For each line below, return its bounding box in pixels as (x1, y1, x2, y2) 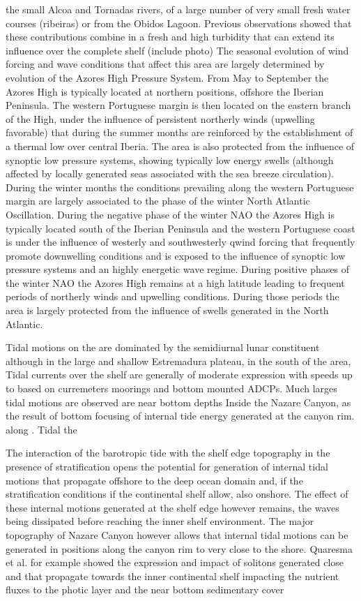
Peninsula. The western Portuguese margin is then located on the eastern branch (6, 98, 351, 112)
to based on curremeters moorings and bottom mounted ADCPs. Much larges (6, 381, 337, 396)
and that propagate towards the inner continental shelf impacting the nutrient (6, 568, 339, 583)
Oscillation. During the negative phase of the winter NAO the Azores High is (6, 207, 335, 221)
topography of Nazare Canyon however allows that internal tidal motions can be (6, 527, 348, 542)
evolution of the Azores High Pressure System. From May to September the (6, 70, 329, 84)
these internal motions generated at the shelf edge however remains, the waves (6, 500, 339, 514)
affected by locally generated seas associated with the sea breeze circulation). (6, 166, 334, 181)
